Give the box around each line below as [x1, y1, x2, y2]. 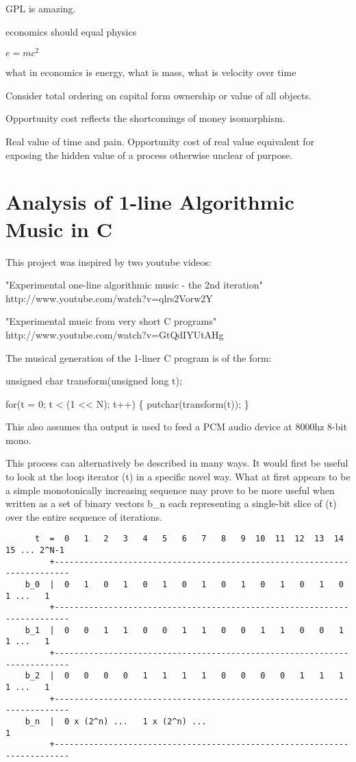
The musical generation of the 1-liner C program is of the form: [5, 350, 272, 365]
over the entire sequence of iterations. [5, 509, 162, 524]
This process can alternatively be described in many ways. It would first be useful [5, 456, 348, 470]
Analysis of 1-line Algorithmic [5, 188, 294, 216]
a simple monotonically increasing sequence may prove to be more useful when [5, 482, 335, 497]
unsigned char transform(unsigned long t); [5, 373, 182, 388]
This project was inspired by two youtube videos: [5, 254, 212, 269]
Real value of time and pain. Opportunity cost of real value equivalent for [5, 134, 315, 149]
